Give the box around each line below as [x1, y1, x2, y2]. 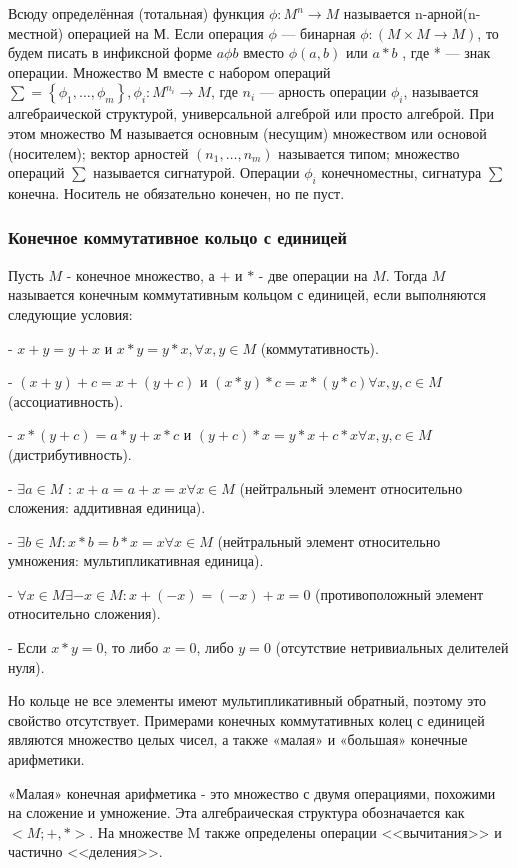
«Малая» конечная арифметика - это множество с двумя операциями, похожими [8, 782, 496, 803]
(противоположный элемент [315, 583, 484, 604]
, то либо [103, 637, 159, 658]
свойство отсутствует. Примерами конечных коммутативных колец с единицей [8, 709, 485, 730]
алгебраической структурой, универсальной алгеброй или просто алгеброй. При [8, 103, 494, 124]
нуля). [8, 656, 45, 677]
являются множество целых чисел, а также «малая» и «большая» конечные [8, 729, 468, 750]
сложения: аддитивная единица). [8, 497, 206, 518]
